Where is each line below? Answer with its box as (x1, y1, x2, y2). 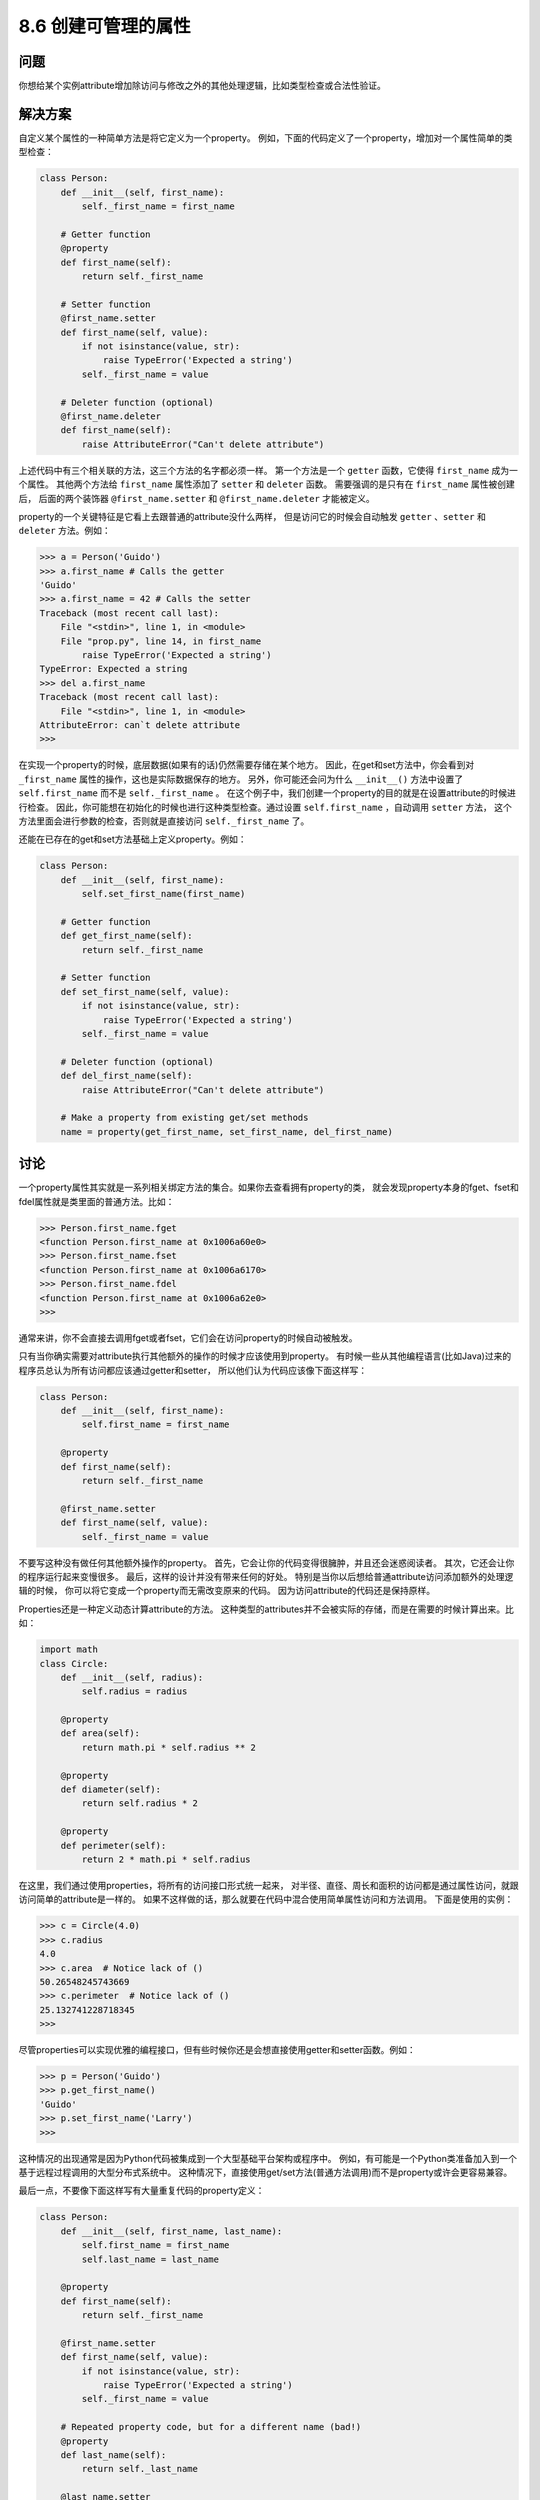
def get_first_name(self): (60, 930, 194, 942)
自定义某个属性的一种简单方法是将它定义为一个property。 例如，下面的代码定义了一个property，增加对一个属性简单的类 (18, 131, 513, 144)
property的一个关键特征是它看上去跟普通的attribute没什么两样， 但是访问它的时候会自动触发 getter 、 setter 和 (18, 510, 487, 522)
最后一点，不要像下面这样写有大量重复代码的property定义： (18, 2185, 265, 2197)
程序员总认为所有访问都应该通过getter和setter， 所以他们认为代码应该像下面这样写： (18, 1364, 368, 1376)
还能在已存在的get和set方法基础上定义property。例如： (18, 833, 247, 845)
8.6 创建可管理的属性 (18, 15, 191, 37)
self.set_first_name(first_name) (81, 888, 246, 900)
